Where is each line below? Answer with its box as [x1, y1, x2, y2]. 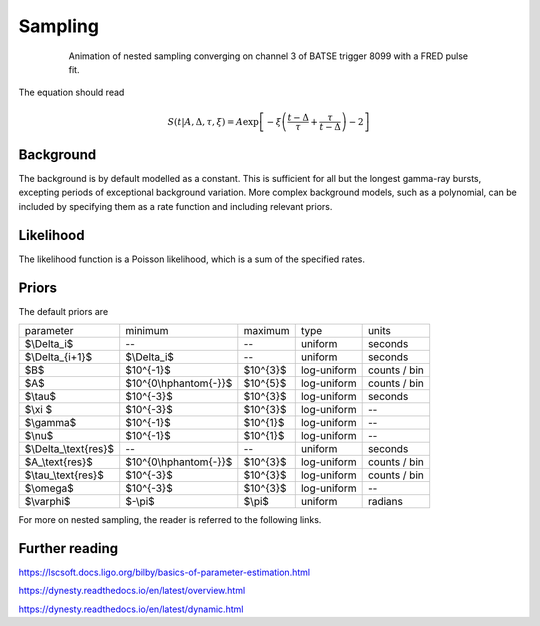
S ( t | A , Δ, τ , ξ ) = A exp [167, 116, 259, 127]
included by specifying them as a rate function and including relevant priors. [18, 200, 333, 212]
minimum [125, 324, 169, 338]
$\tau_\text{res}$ [24, 468, 104, 482]
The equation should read [18, 86, 125, 99]
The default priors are [18, 305, 109, 317]
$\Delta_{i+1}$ [24, 350, 93, 364]
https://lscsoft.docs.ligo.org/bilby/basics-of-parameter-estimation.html [18, 566, 310, 578]
